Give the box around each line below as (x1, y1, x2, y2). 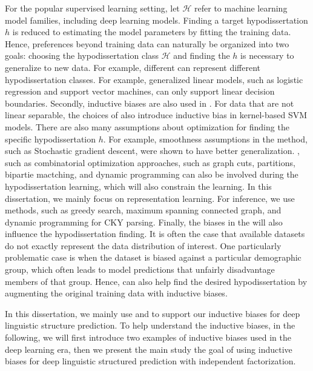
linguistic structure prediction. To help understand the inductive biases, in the (5, 319, 295, 332)
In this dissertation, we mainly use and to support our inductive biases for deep (5, 307, 300, 319)
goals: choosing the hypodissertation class (5, 49, 159, 62)
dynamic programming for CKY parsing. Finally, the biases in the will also (5, 215, 283, 228)
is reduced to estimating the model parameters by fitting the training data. (12, 25, 291, 38)
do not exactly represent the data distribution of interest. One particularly (5, 239, 282, 252)
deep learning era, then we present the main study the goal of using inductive (5, 343, 292, 355)
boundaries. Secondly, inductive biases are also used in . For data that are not (5, 96, 294, 109)
